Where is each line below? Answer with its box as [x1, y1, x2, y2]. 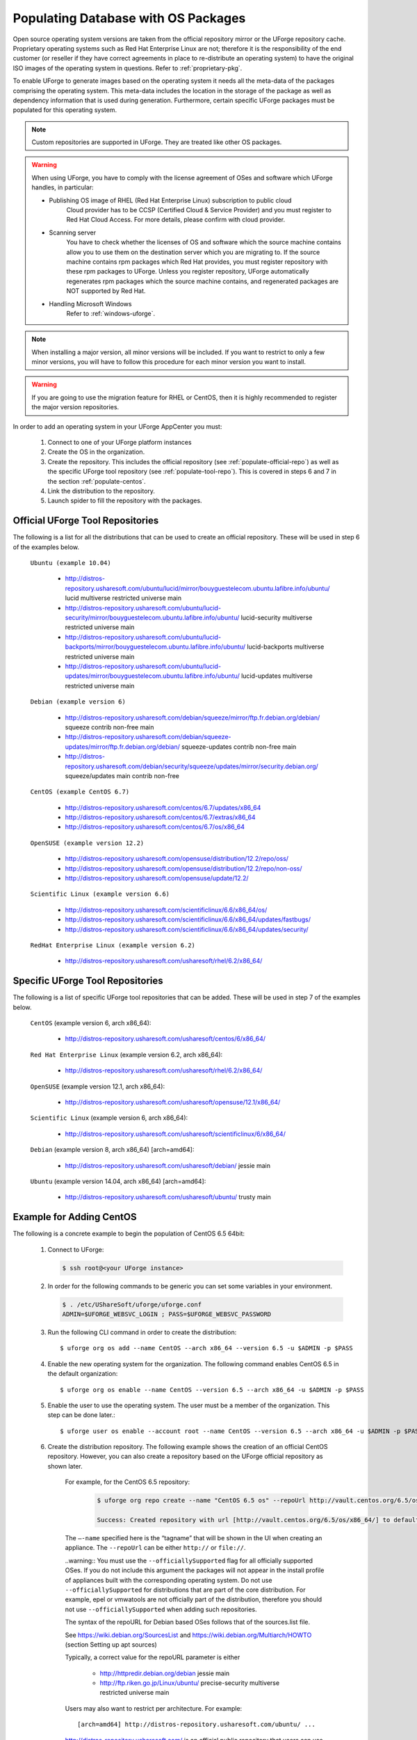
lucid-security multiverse [240, 613, 313, 622]
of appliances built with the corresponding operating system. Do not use [65, 1576, 272, 1584]
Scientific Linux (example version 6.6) [30, 890, 170, 898]
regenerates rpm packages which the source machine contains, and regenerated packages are [66, 277, 339, 285]
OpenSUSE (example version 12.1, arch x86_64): [30, 1082, 165, 1091]
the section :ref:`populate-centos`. [47, 477, 146, 485]
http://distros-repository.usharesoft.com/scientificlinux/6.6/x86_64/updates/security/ [65, 925, 309, 933]
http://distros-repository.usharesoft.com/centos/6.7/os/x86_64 [65, 823, 245, 831]
